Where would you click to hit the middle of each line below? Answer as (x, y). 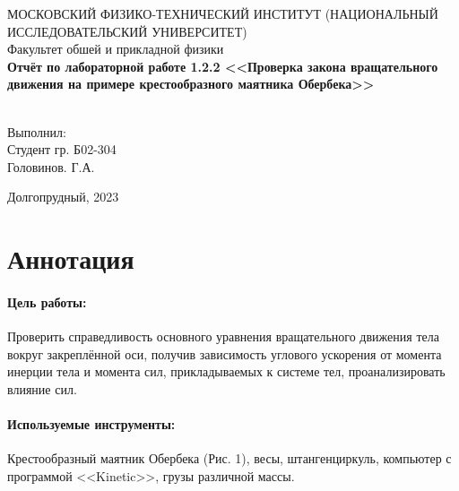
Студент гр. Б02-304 (62, 149)
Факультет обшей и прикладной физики (116, 49)
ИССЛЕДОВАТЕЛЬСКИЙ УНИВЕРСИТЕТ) (127, 31)
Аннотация (71, 258)
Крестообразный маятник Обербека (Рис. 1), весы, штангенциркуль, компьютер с (229, 458)
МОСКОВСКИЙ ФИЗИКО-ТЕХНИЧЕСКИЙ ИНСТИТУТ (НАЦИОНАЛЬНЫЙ (223, 13)
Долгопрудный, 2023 (63, 197)
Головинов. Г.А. (51, 166)
